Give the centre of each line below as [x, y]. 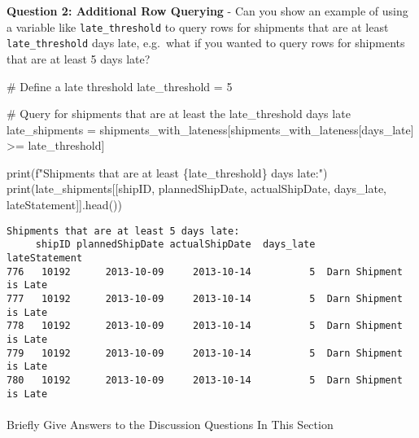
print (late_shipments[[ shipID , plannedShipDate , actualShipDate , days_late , [197, 188]
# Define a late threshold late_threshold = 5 [120, 86]
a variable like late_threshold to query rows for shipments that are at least [198, 26]
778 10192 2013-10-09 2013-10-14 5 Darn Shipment [205, 326]
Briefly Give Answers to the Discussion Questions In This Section [170, 424]
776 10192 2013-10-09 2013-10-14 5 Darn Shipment [205, 272]
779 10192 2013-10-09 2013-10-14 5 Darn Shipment [205, 353]
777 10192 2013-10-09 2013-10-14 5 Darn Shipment [205, 298]
